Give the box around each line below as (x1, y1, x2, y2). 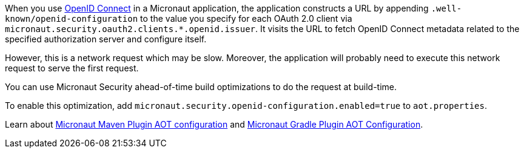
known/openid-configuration (5, 14, 138, 24)
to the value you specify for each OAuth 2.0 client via (140, 13, 352, 24)
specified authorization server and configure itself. (5, 34, 207, 44)
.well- (431, 4, 462, 13)
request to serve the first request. (5, 63, 139, 73)
